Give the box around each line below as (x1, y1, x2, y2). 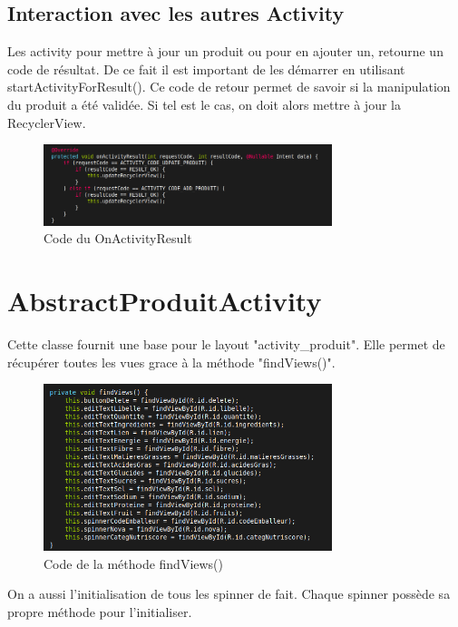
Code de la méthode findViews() (44, 554, 224, 573)
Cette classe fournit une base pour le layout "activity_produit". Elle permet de (7, 335, 445, 354)
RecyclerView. (7, 113, 86, 132)
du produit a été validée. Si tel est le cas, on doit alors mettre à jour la (7, 94, 401, 113)
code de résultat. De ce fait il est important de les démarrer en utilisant (7, 59, 405, 78)
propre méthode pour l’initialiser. (7, 603, 192, 622)
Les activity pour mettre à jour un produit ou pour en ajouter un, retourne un (7, 42, 443, 61)
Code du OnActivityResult (44, 229, 192, 248)
